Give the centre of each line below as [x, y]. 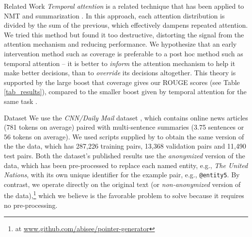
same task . [21, 101]
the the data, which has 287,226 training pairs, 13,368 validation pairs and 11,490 [125, 146]
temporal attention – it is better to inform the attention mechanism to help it [120, 63]
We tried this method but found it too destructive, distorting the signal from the [124, 34]
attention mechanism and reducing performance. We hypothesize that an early [120, 44]
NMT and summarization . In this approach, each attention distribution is [114, 15]
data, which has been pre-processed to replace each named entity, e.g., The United [126, 165]
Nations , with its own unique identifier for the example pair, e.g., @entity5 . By [122, 175]
